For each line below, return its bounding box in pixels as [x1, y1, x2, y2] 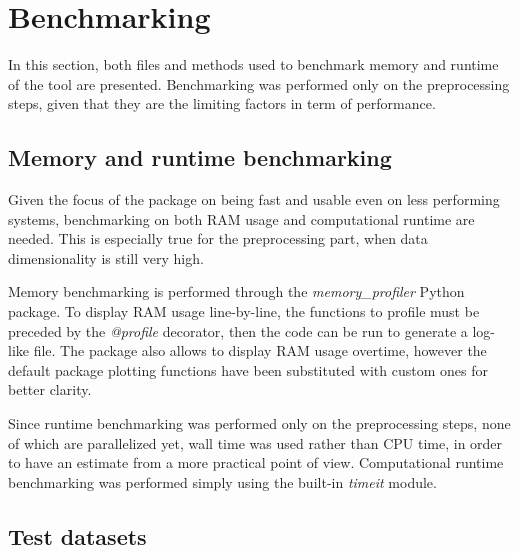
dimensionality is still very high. [8, 247, 204, 268]
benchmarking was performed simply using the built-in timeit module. [8, 471, 437, 492]
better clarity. [8, 379, 92, 400]
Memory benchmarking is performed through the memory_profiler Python [8, 281, 465, 302]
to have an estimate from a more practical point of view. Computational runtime [8, 452, 504, 473]
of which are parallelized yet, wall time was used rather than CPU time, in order [8, 432, 503, 453]
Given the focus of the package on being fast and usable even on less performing [8, 189, 500, 210]
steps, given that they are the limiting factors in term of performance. [8, 93, 436, 114]
